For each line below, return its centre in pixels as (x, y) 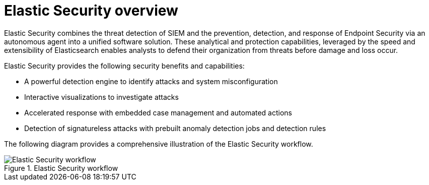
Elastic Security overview (91, 11)
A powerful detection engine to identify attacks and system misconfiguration (151, 81)
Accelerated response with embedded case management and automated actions (158, 112)
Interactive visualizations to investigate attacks (101, 97)
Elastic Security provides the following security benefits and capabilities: (124, 66)
